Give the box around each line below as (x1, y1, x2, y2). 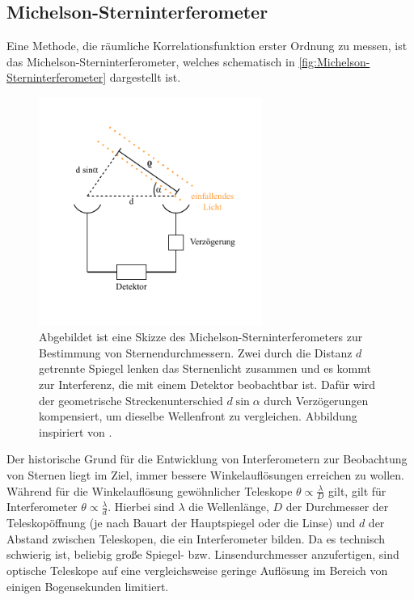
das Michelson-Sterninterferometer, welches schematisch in (6, 53, 295, 70)
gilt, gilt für (328, 482, 387, 499)
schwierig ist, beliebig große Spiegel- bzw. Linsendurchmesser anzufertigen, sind (6, 546, 399, 563)
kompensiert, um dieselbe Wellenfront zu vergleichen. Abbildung (39, 408, 357, 425)
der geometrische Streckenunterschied (39, 391, 223, 408)
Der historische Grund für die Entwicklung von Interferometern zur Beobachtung (6, 450, 408, 467)
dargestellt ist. (109, 69, 181, 86)
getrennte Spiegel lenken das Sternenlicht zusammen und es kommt (39, 360, 371, 377)
